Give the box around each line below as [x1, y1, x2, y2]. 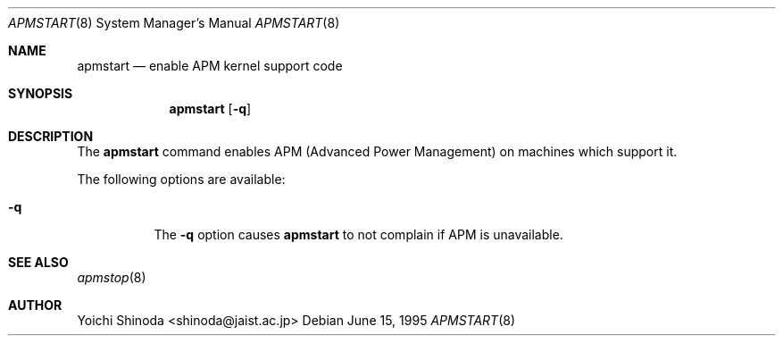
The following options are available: [77, 171, 286, 187]
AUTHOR [8, 297, 62, 313]
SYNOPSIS [8, 86, 73, 101]
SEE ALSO [8, 255, 69, 270]
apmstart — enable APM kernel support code [77, 58, 343, 73]
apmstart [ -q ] [169, 101, 252, 116]
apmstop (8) [77, 270, 146, 285]
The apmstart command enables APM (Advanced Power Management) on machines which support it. [77, 144, 678, 159]
